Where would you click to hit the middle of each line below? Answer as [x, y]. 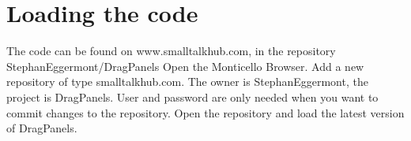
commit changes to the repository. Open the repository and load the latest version [205, 112]
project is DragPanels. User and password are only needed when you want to [192, 96]
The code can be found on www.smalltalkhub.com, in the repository [171, 51]
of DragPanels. [42, 128]
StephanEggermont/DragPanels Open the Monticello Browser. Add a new [185, 66]
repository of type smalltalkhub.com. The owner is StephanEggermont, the [187, 82]
